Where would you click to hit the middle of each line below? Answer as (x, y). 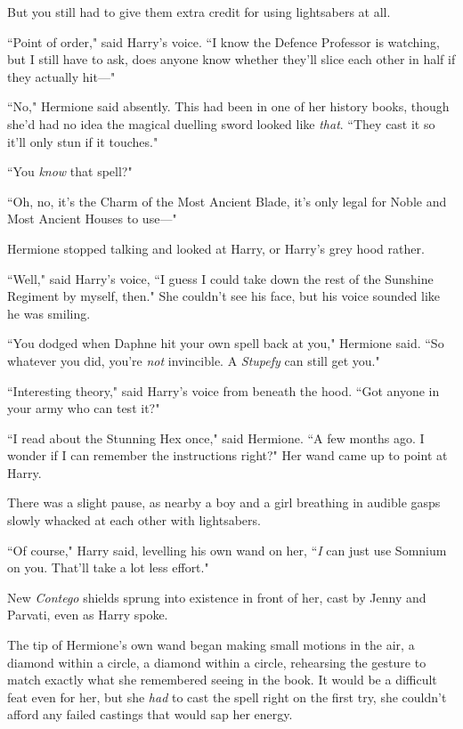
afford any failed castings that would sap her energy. (150, 714)
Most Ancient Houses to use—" (92, 219)
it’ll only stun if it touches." (83, 141)
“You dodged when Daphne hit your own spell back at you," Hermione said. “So (226, 343)
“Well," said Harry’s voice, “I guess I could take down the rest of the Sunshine (220, 278)
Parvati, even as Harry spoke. (88, 615)
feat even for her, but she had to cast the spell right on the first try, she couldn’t (227, 697)
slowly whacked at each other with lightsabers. (134, 520)
